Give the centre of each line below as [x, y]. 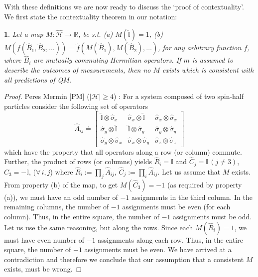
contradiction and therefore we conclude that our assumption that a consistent [124, 259]
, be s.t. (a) [96, 34]
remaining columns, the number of [57, 207]
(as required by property [204, 184]
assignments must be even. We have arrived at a [158, 249]
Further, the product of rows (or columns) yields [78, 161]
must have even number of [44, 239]
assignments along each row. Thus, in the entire [170, 239]
